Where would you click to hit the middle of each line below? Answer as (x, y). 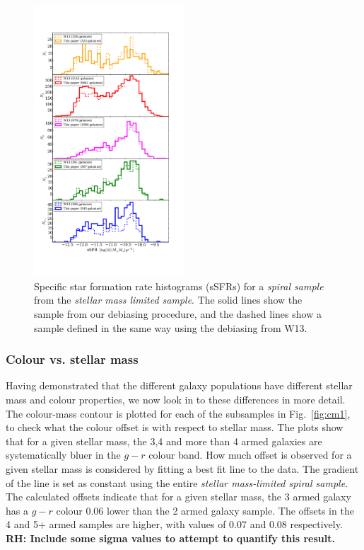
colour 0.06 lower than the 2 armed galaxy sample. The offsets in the (205, 510)
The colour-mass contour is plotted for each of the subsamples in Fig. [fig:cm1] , (178, 413)
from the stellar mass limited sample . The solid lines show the (168, 300)
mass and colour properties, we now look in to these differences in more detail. (176, 399)
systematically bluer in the (63, 455)
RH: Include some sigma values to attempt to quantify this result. (170, 538)
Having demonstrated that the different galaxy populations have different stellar (179, 385)
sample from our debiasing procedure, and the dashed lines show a (178, 313)
